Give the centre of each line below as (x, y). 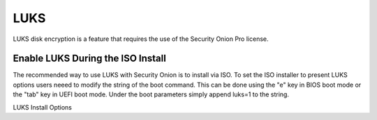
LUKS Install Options (43, 107)
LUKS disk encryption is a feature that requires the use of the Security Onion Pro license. (141, 39)
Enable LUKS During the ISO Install (90, 59)
